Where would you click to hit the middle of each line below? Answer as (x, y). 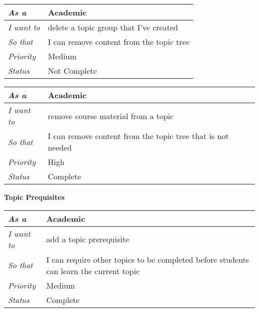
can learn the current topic (93, 271)
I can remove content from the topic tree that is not (138, 136)
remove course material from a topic (111, 116)
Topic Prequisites (34, 197)
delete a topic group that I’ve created (113, 27)
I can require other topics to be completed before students (148, 259)
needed (60, 147)
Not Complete (72, 71)
